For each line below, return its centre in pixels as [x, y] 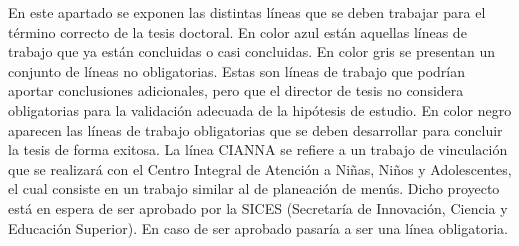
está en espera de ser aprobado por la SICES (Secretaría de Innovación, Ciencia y [258, 207]
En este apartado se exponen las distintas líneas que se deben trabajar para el [247, 12]
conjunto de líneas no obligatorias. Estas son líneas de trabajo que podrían [236, 70]
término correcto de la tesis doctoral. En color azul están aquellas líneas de [237, 31]
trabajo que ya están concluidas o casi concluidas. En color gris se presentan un [251, 51]
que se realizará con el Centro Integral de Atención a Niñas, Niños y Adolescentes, [260, 168]
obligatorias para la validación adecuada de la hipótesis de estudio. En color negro [260, 109]
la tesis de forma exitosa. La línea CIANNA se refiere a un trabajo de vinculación [258, 149]
